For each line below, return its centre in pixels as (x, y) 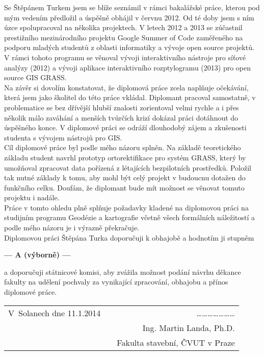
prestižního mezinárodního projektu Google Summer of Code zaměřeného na (124, 37)
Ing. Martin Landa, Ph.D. (189, 327)
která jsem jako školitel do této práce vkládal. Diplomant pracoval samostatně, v (130, 97)
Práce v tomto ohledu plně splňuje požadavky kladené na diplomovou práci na (126, 207)
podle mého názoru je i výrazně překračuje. (72, 228)
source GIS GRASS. (35, 77)
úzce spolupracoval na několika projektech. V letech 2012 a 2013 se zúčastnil (123, 27)
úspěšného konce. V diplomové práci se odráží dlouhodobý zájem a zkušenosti (125, 127)
